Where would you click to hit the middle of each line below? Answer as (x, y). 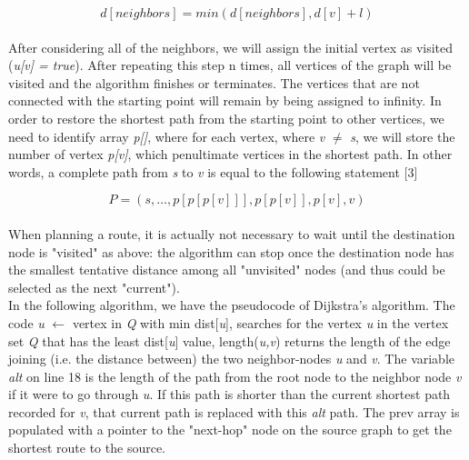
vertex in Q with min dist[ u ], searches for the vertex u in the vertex (260, 322)
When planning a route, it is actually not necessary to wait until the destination (232, 233)
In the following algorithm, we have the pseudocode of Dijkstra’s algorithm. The (232, 305)
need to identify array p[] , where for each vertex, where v (167, 136)
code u (26, 322)
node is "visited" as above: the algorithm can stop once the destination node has (231, 251)
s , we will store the (403, 136)
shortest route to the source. (87, 448)
